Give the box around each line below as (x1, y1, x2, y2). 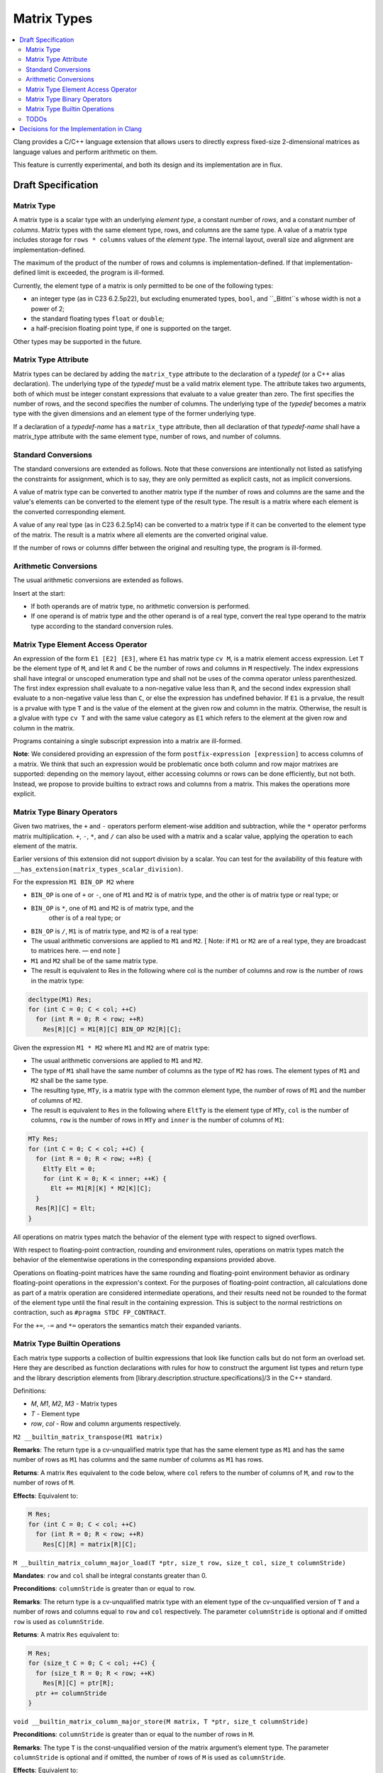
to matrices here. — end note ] (30, 947, 121, 955)
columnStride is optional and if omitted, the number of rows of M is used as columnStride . (13, 1753, 287, 1762)
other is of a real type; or (48, 913, 121, 922)
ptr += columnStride (35, 1689, 107, 1697)
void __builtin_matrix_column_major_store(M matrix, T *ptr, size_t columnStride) (13, 1717, 309, 1725)
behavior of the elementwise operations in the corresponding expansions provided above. (13, 1255, 277, 1264)
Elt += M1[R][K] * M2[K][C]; (50, 1184, 152, 1193)
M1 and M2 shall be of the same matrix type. (30, 956, 158, 965)
